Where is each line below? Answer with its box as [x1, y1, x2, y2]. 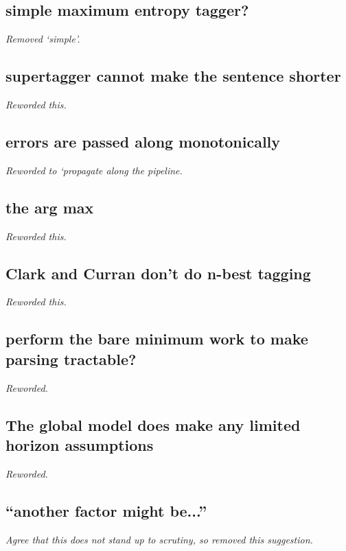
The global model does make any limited [5, 414, 301, 435]
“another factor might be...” [5, 500, 207, 521]
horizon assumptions [5, 434, 154, 455]
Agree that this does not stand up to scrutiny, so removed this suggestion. [5, 532, 313, 546]
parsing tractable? [5, 348, 137, 369]
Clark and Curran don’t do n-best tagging [5, 262, 311, 283]
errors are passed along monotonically [5, 130, 281, 152]
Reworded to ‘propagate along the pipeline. [5, 163, 183, 177]
